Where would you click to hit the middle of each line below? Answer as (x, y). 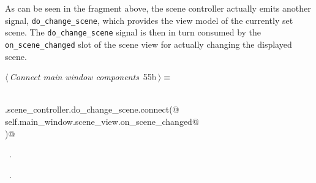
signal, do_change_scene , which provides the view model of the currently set (149, 20)
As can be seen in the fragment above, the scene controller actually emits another (158, 8)
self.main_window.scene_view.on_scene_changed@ (102, 121)
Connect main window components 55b (83, 77)
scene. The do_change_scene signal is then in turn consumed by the (133, 32)
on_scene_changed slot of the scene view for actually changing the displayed (149, 44)
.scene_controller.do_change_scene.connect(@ (92, 109)
